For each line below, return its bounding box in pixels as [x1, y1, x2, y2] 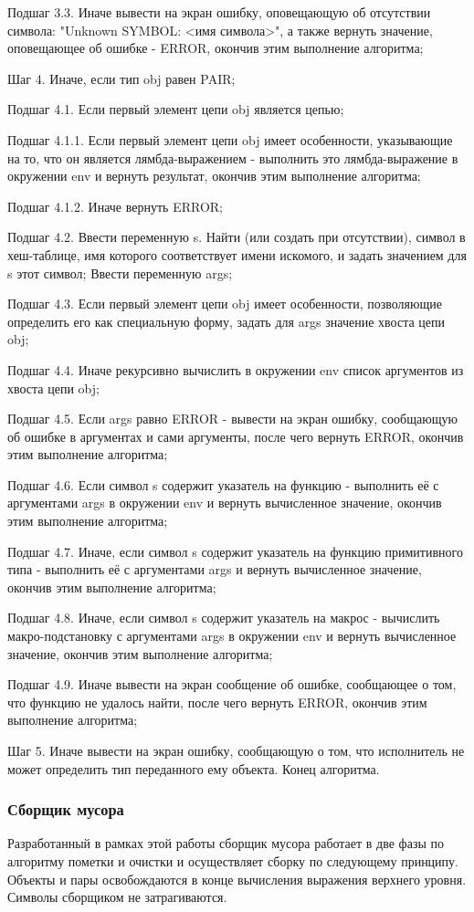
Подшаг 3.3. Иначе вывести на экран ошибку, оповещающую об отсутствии [7, 3, 431, 21]
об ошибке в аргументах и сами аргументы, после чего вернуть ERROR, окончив [7, 426, 464, 446]
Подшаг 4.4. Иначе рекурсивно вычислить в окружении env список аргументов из [7, 360, 464, 379]
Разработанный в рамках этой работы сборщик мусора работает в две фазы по [7, 833, 444, 853]
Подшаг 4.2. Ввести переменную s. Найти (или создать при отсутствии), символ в [7, 227, 466, 246]
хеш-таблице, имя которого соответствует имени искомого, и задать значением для [7, 245, 467, 264]
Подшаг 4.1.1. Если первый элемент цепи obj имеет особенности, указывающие [7, 130, 453, 149]
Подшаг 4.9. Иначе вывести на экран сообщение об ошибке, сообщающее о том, [7, 675, 457, 694]
